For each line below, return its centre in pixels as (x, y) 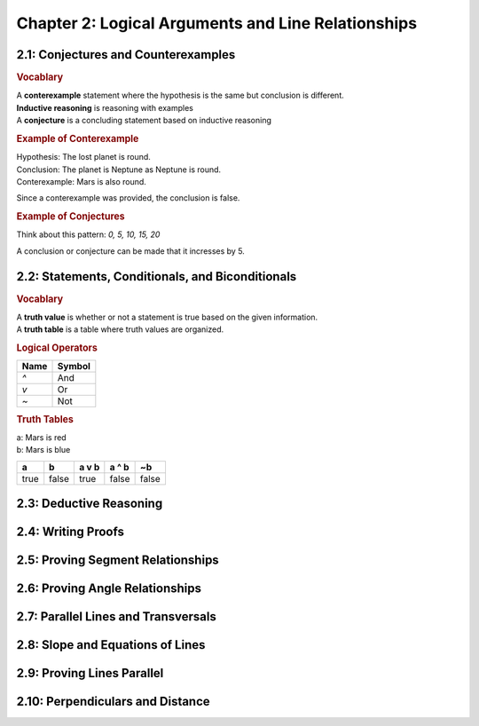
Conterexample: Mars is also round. (81, 181)
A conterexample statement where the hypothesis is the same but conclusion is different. (181, 95)
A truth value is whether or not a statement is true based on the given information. (167, 317)
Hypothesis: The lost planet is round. (83, 157)
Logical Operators (57, 348)
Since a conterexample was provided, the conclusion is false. (128, 198)
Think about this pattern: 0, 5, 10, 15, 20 (88, 234)
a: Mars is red (41, 438)
